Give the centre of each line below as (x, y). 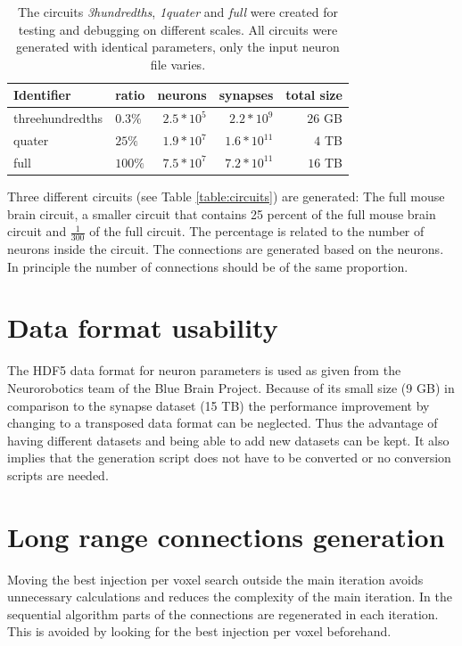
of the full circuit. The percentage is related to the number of (257, 231)
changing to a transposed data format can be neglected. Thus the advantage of (223, 423)
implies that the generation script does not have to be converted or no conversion (229, 458)
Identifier (42, 95)
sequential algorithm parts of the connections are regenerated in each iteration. (223, 613)
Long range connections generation (226, 536)
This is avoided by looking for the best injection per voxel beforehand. (199, 631)
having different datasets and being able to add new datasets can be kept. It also (228, 440)
